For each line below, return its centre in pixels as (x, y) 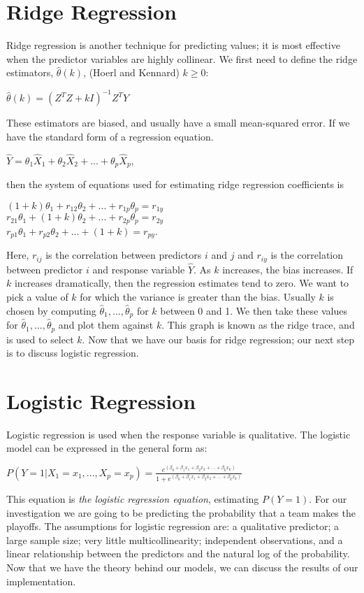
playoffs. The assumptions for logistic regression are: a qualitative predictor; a (173, 526)
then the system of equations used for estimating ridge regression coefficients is (175, 184)
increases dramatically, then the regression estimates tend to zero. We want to (182, 283)
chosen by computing (51, 310)
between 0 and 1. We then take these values (254, 310)
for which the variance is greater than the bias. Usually (198, 297)
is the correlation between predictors (124, 255)
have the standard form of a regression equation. (110, 136)
